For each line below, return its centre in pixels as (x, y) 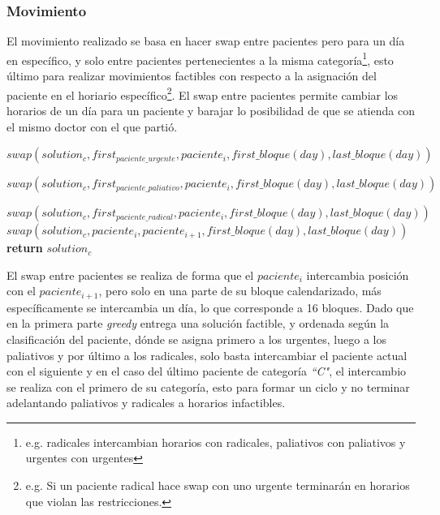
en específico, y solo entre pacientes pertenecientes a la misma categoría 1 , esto (200, 58)
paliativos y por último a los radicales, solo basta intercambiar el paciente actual (207, 355)
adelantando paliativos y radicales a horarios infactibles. (146, 403)
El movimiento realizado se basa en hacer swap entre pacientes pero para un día (206, 41)
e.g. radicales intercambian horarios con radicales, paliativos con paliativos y (216, 442)
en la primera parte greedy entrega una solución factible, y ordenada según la (198, 323)
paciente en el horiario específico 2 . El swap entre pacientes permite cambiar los (203, 93)
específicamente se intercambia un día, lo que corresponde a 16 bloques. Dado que (210, 307)
